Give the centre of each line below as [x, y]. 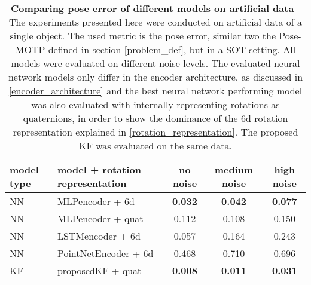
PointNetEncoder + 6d [105, 253]
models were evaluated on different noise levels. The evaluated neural [155, 63]
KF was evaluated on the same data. [155, 145]
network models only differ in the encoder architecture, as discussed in [155, 77]
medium [234, 169]
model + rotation [99, 169]
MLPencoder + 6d [96, 201]
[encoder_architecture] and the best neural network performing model [155, 91]
